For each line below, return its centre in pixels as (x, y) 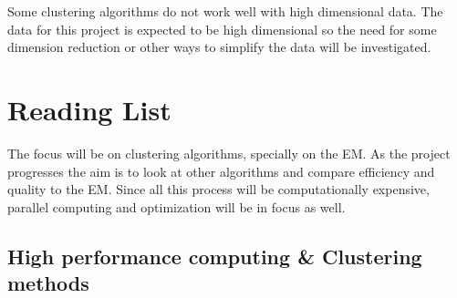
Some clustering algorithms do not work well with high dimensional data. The (225, 11)
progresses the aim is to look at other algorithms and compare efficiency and (221, 171)
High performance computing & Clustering (215, 256)
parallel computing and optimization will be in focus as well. (177, 206)
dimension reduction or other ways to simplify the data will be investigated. (219, 47)
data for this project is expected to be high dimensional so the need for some (222, 29)
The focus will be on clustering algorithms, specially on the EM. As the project (229, 153)
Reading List (89, 109)
